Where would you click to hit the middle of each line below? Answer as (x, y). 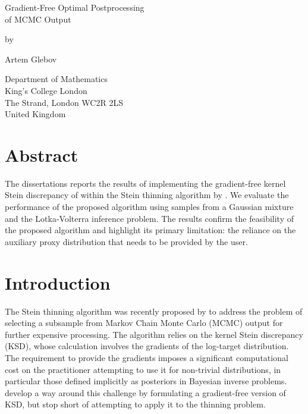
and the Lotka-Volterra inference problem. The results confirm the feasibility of (150, 218)
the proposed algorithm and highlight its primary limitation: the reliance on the (150, 230)
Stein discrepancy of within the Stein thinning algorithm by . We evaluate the (147, 195)
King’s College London (46, 90)
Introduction (58, 282)
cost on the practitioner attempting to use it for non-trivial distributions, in (143, 369)
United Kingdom (35, 114)
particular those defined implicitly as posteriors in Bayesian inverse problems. (146, 381)
